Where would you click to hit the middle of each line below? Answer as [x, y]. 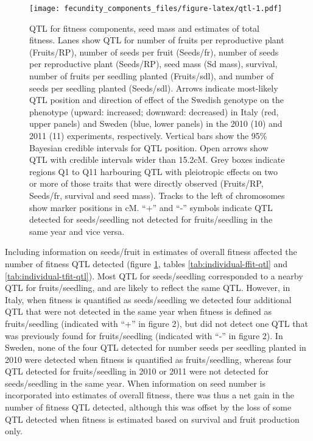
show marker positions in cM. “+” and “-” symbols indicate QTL [151, 207]
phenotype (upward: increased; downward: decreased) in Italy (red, [154, 111]
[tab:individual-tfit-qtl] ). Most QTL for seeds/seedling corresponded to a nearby [154, 275]
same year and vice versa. [77, 231]
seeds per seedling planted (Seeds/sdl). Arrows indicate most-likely [154, 88]
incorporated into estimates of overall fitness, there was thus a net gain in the [150, 395]
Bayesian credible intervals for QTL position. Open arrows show [149, 147]
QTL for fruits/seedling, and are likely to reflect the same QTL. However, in [148, 288]
